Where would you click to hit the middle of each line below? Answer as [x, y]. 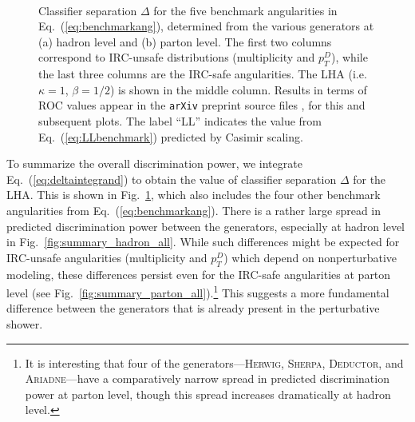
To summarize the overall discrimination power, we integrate [154, 163]
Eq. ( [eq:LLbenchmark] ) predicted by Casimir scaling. [171, 136]
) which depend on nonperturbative [310, 257]
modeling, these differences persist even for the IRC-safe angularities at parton [199, 274]
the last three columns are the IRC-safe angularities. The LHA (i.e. [203, 74]
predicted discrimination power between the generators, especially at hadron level [206, 226]
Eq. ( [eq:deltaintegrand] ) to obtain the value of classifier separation [172, 179]
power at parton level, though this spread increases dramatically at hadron [208, 394]
